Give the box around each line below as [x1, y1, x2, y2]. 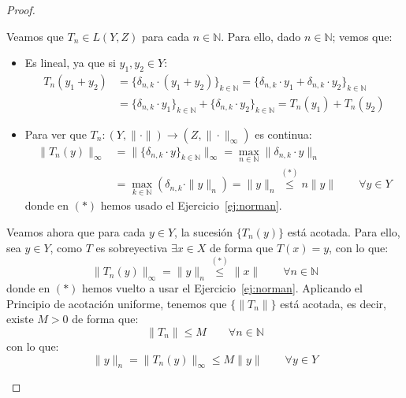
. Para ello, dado [221, 28, 301, 44]
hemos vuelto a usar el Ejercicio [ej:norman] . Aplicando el [82, 280, 363, 296]
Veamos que [6, 28, 64, 44]
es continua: [255, 125, 312, 142]
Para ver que [24, 125, 87, 142]
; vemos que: [332, 28, 393, 44]
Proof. [6, 2, 35, 17]
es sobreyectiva [95, 239, 168, 255]
